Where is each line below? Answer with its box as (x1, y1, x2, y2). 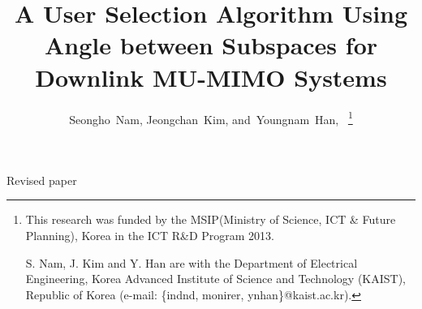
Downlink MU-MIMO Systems (35, 60, 387, 93)
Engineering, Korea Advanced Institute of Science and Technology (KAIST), (25, 270, 406, 287)
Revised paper (6, 171, 77, 188)
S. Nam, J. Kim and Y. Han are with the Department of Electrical (25, 254, 358, 271)
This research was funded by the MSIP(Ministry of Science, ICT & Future (25, 211, 396, 228)
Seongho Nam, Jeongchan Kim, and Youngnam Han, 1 (69, 108, 353, 127)
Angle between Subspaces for (44, 28, 378, 62)
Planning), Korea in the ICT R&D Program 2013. (25, 226, 274, 243)
